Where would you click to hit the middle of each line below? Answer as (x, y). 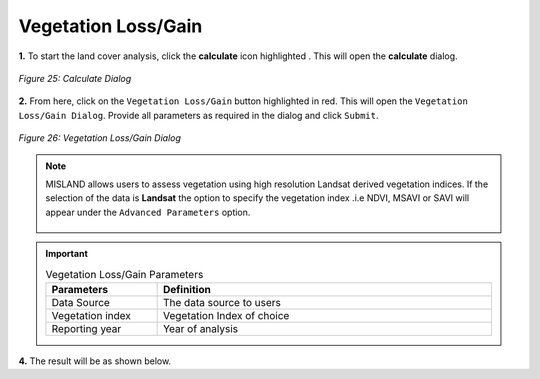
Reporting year (86, 328)
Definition (187, 289)
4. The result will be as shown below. (95, 361)
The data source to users (222, 302)
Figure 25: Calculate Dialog (75, 78)
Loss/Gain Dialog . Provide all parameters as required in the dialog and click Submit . (198, 115)
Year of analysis (200, 328)
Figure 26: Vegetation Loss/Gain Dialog (100, 138)
